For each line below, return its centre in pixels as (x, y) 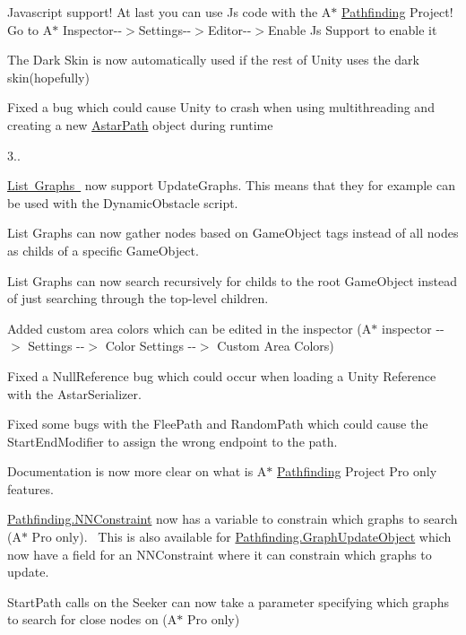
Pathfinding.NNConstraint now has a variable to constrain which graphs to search (233, 519)
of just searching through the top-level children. (138, 298)
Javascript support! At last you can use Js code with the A (169, 12)
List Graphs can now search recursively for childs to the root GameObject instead (232, 280)
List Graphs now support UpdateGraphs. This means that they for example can (231, 185)
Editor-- (229, 29)
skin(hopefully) (48, 77)
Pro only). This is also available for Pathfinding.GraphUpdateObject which (242, 537)
